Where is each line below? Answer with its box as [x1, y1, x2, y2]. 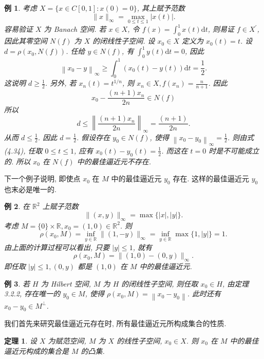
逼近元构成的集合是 [4, 345, 69, 356]
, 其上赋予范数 [137, 3, 185, 13]
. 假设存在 [77, 131, 110, 142]
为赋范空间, [48, 335, 86, 346]
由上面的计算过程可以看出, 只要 [4, 241, 110, 252]
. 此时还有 [187, 288, 221, 299]
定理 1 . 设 [4, 335, 37, 346]
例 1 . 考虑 [4, 3, 37, 13]
